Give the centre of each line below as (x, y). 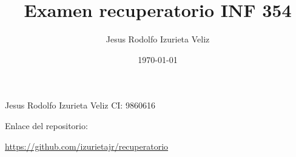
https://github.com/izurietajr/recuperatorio (87, 146)
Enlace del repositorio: (46, 125)
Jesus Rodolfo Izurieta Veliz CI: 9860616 (80, 105)
